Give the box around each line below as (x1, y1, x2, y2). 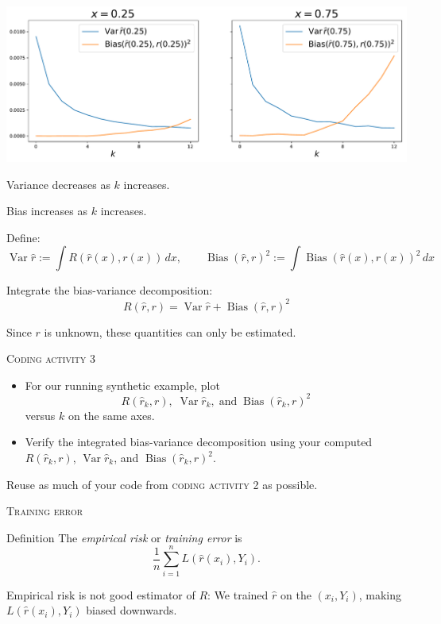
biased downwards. (86, 602, 177, 618)
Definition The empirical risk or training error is (6, 529, 242, 545)
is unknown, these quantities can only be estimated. (44, 323, 296, 340)
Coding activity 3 (6, 350, 95, 367)
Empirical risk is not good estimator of (6, 586, 195, 603)
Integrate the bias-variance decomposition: (6, 282, 213, 299)
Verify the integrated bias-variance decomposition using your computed (25, 433, 373, 450)
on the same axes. (68, 406, 155, 423)
